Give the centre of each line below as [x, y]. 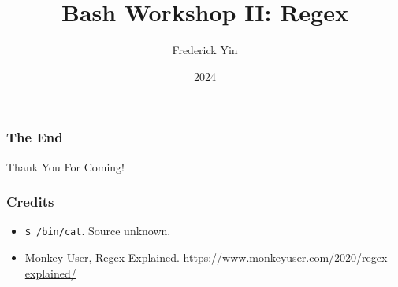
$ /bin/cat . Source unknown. [98, 231]
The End [35, 137]
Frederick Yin [205, 50]
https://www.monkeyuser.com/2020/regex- [287, 258]
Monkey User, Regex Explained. [102, 258]
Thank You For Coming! [65, 166]
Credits [30, 202]
